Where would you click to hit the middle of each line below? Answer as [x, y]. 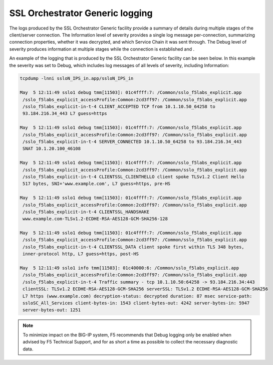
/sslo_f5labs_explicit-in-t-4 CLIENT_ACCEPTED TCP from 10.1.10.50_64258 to [119, 107]
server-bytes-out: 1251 [52, 310]
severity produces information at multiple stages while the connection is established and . [102, 49]
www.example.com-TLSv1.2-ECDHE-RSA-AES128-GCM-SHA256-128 [95, 219]
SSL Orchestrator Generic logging [81, 13]
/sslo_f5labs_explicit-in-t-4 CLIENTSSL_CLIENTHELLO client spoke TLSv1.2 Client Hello [134, 176]
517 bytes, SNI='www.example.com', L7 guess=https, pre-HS [97, 184]
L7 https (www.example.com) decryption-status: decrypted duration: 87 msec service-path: [138, 296]
